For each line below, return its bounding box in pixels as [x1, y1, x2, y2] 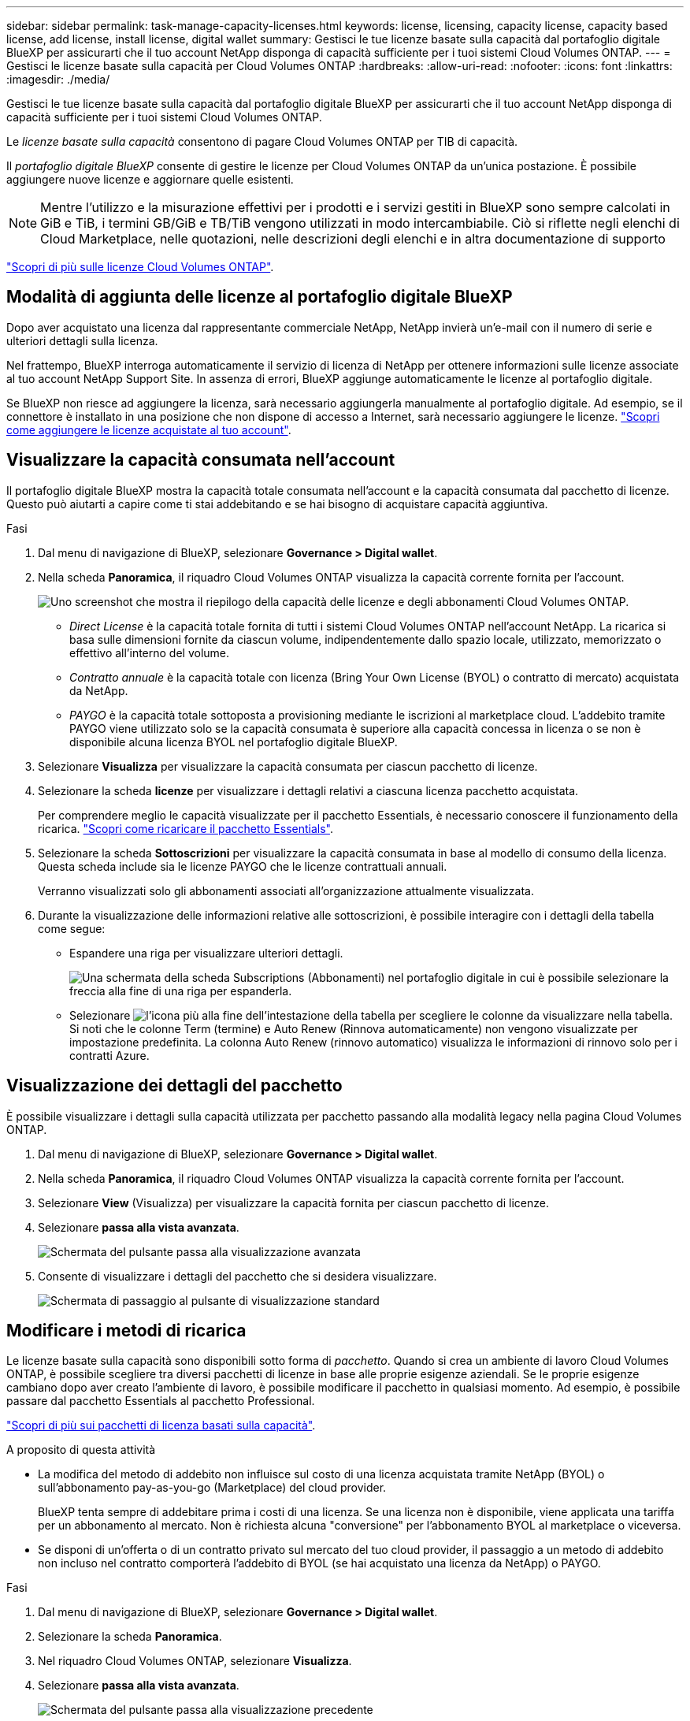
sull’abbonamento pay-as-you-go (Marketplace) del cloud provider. [38, 1481, 387, 1495]
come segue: [38, 921, 106, 935]
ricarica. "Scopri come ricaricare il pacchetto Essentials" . [38, 821, 333, 835]
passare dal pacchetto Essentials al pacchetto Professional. [6, 1394, 315, 1408]
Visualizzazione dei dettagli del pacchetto [6, 1076, 343, 1096]
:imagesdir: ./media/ [6, 72, 110, 86]
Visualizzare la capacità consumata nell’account [6, 450, 395, 470]
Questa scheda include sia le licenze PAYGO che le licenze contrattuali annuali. [38, 859, 447, 873]
